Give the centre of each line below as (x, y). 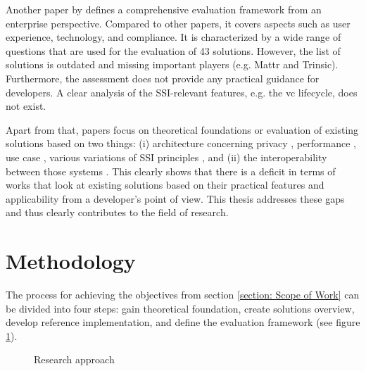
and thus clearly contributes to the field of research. (117, 212)
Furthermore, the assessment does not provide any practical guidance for (163, 78)
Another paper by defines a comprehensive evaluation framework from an (164, 9)
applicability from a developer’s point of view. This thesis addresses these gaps (175, 198)
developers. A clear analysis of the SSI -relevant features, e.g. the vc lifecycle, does (182, 92)
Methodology (71, 261)
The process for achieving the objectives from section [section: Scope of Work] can (183, 295)
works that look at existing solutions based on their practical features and (165, 185)
